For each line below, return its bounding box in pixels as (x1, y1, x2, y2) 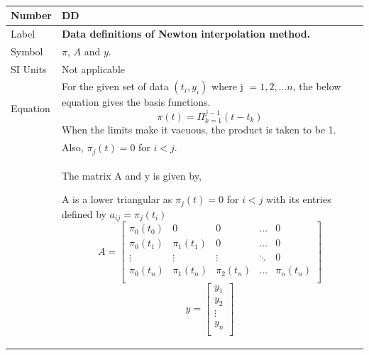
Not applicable (61, 61, 125, 76)
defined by (61, 206, 106, 221)
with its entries (266, 192, 331, 207)
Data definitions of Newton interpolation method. (61, 26, 311, 40)
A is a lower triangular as (61, 192, 172, 207)
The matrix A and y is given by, (61, 168, 202, 182)
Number (11, 8, 52, 23)
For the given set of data (61, 79, 169, 94)
